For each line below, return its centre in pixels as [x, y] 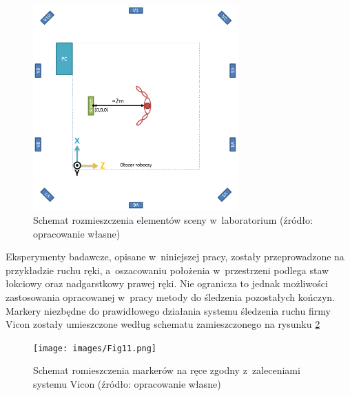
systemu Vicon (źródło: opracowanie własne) [127, 384]
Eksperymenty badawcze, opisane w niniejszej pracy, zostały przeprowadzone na [175, 257]
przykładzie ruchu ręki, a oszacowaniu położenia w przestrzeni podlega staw [167, 270]
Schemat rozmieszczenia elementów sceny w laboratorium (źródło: [173, 220]
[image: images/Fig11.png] [95, 348]
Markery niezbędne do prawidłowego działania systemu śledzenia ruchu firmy [168, 310]
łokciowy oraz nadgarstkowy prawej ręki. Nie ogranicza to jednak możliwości [167, 283]
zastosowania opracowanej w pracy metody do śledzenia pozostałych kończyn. [170, 297]
